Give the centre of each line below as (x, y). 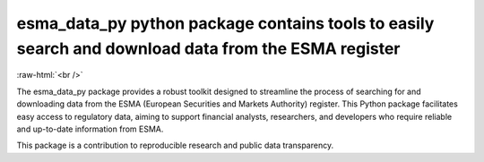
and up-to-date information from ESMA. (90, 129)
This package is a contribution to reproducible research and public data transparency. (175, 145)
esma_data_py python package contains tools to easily (225, 23)
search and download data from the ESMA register (208, 48)
